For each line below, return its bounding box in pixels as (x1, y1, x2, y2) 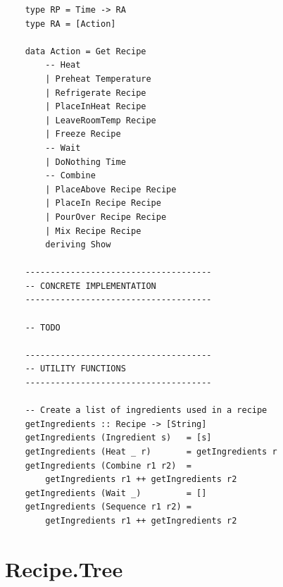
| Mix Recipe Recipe (45, 225, 141, 236)
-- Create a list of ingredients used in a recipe (25, 405, 268, 416)
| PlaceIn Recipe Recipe (45, 198, 161, 209)
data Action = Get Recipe (25, 46, 146, 56)
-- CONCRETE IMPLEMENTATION (25, 280, 156, 291)
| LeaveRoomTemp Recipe (45, 115, 156, 125)
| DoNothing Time (45, 156, 126, 167)
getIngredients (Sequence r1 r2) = (25, 502, 191, 512)
